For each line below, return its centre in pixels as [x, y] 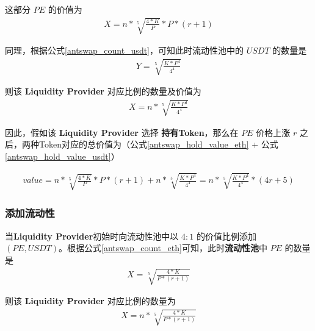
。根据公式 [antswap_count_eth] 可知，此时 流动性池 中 [163, 248]
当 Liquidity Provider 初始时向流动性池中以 [92, 236]
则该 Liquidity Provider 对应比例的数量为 [90, 301]
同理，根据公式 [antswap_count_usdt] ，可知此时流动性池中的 [125, 50]
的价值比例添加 [226, 236]
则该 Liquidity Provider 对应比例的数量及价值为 [103, 91]
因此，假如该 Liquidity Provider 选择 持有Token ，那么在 [122, 132]
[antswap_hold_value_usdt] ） [62, 156]
